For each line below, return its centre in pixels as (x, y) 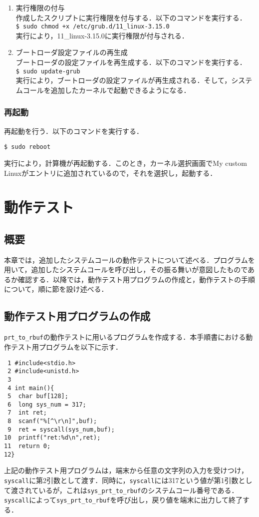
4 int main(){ (31, 388)
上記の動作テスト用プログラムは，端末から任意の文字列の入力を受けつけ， (126, 470)
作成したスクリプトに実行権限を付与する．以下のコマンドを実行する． (131, 17)
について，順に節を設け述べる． (56, 289)
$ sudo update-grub (48, 71)
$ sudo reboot (27, 147)
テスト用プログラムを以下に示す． (67, 346)
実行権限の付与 (40, 7)
